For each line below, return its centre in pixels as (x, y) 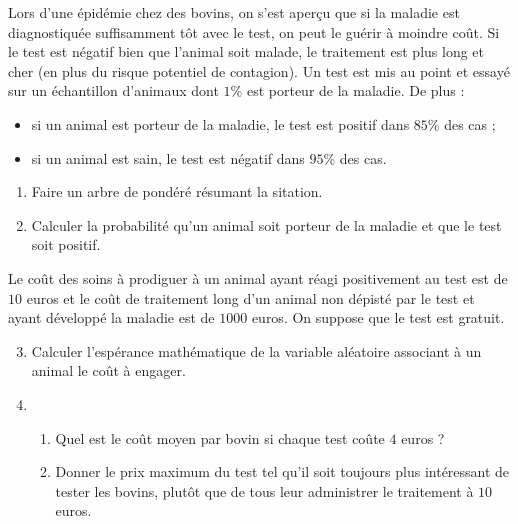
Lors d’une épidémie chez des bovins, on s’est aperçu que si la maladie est (234, 12)
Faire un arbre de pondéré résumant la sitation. (177, 191)
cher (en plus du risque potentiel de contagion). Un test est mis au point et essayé (259, 70)
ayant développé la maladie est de (111, 317)
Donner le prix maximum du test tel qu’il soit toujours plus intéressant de (282, 471)
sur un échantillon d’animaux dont (113, 90)
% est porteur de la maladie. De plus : (347, 90)
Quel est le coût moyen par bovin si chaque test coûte (220, 437)
